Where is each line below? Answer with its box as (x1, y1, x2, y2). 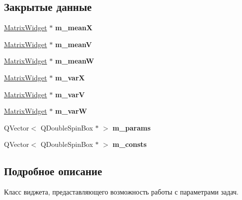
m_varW (55, 106, 87, 116)
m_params (113, 122, 151, 133)
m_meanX (55, 22, 93, 33)
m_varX (55, 72, 85, 82)
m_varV (55, 89, 85, 99)
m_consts (113, 139, 147, 149)
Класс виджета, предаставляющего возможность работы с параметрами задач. (4, 187, 239, 197)
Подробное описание (4, 163, 102, 179)
